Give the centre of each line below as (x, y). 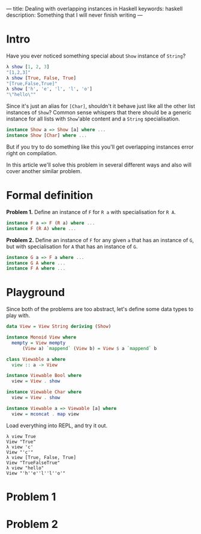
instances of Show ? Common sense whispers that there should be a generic (99, 113)
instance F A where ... (36, 268)
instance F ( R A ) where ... (41, 228)
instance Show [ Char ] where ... (46, 135)
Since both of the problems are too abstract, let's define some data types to (100, 309)
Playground (35, 292)
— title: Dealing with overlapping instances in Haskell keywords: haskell (94, 9)
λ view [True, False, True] (41, 457)
